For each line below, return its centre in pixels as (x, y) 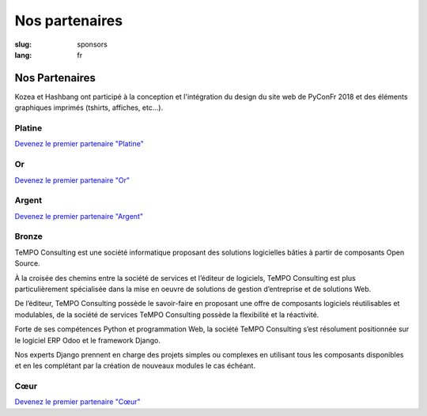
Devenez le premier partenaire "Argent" (79, 216)
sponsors (93, 44)
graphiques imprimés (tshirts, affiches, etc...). (89, 108)
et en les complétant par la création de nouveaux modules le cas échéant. (135, 366)
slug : (23, 44)
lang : (23, 55)
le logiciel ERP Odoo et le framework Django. (88, 340)
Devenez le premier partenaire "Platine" (79, 144)
